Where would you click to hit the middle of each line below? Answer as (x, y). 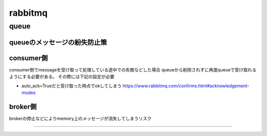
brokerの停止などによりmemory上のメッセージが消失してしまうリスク (80, 118)
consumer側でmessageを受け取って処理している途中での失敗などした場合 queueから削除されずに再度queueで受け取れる (133, 69)
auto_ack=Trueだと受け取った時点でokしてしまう (72, 86)
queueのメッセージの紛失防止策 (58, 42)
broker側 (23, 107)
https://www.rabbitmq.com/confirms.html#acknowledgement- (186, 86)
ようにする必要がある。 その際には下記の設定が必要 (62, 77)
